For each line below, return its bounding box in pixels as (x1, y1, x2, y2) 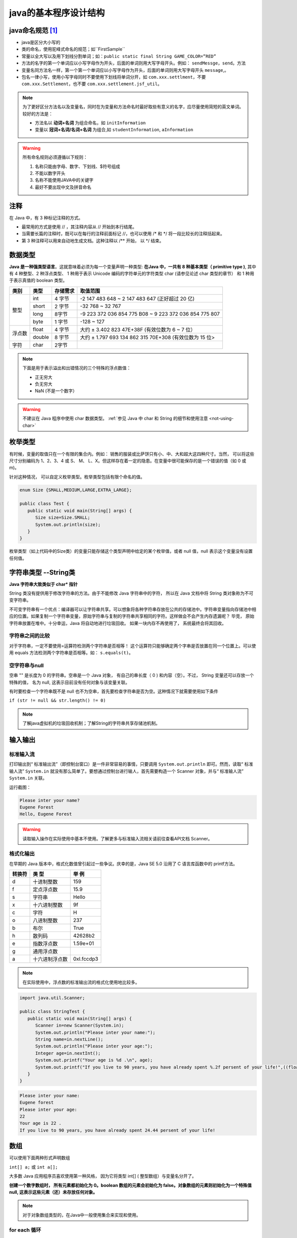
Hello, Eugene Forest (19, 811, 72, 817)
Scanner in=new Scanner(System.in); (35, 1023, 124, 1029)
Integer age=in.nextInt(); (35, 1050, 101, 1056)
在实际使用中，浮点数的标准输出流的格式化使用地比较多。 (22, 979, 140, 985)
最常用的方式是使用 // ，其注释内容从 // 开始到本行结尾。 (21, 224, 137, 230)
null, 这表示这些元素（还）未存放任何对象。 (9, 1189, 98, 1195)
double (33, 333, 49, 340)
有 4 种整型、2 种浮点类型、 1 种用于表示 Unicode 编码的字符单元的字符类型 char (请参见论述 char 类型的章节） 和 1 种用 (9, 270, 254, 277)
